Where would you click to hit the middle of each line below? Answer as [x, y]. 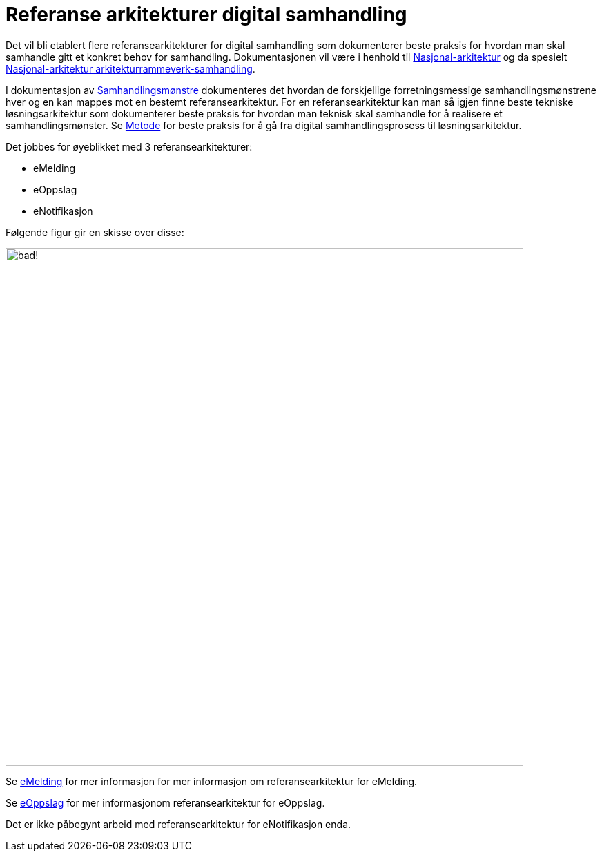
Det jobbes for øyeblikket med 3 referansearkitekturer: [129, 146]
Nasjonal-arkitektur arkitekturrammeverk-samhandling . [130, 68]
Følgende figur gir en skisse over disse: [95, 232]
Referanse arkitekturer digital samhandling [206, 15]
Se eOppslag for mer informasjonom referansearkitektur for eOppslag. [165, 802]
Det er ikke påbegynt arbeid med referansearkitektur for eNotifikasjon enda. [178, 824]
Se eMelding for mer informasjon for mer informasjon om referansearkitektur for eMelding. [212, 781]
